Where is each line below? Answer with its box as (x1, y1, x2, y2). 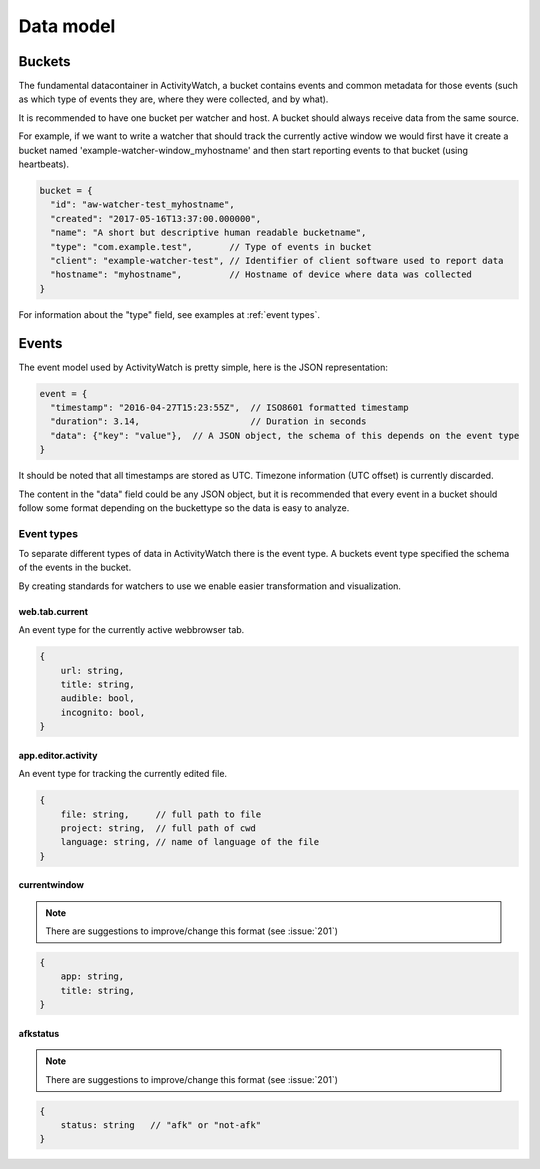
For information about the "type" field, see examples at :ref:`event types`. (18, 308, 320, 320)
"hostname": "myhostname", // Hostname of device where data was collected (50, 269, 472, 280)
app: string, (60, 971, 125, 982)
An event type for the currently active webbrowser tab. (18, 624, 245, 636)
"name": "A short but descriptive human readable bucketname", (50, 227, 367, 239)
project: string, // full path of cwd (60, 822, 257, 834)
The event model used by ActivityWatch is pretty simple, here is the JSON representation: (18, 361, 389, 373)
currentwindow (18, 879, 85, 891)
